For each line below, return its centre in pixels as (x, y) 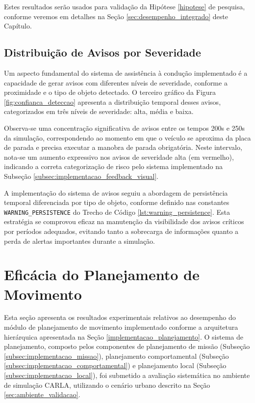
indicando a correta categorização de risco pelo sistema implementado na (114, 166)
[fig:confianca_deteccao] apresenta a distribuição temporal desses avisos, (113, 101)
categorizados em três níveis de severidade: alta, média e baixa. (99, 111)
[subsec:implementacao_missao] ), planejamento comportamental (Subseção (116, 356)
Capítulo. (18, 26)
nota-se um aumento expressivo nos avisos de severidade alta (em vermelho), (119, 157)
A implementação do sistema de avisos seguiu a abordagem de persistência (116, 192)
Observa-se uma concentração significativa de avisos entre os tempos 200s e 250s (125, 128)
